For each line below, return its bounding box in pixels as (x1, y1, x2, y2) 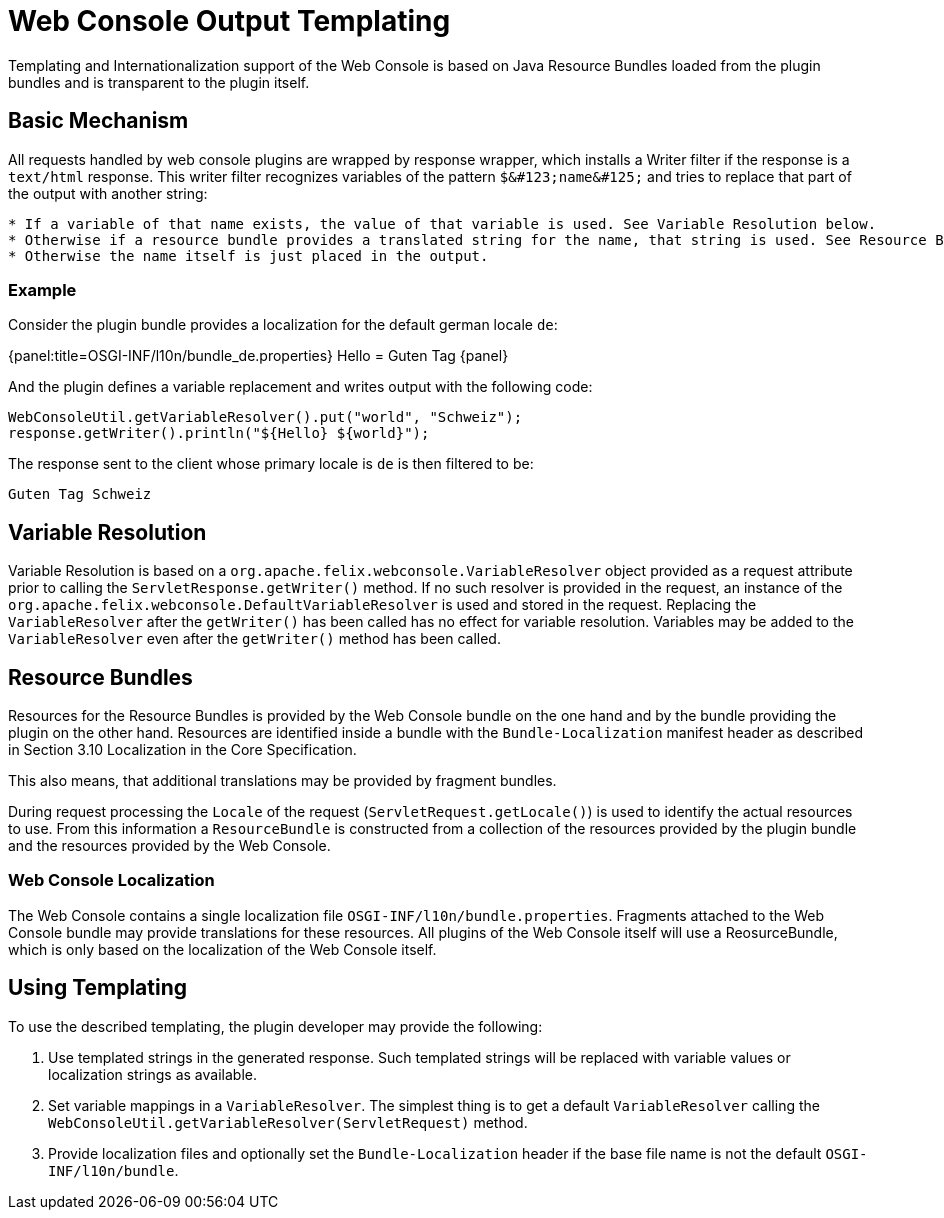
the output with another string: (8, 184, 208, 202)
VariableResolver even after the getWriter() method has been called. (8, 630, 501, 648)
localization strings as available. (48, 1065, 257, 1083)
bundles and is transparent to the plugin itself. (8, 73, 310, 91)
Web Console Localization (8, 870, 215, 891)
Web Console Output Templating (8, 4, 451, 38)
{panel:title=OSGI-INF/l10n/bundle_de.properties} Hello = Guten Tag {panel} (8, 347, 509, 365)
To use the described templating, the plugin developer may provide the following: (8, 1017, 543, 1035)
